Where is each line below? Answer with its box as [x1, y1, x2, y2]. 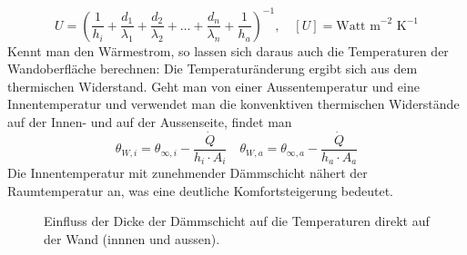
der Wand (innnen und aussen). [44, 229, 220, 248]
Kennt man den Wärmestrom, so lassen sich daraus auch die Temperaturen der [7, 41, 449, 60]
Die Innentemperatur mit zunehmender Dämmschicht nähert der [7, 163, 368, 182]
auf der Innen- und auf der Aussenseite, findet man [7, 112, 292, 131]
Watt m [336, 19, 381, 33]
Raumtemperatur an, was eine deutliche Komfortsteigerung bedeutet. [7, 181, 394, 200]
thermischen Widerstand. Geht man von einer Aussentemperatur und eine [7, 76, 420, 95]
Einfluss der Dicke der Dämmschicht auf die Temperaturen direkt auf [44, 211, 430, 230]
